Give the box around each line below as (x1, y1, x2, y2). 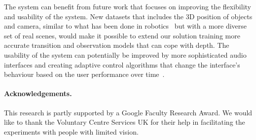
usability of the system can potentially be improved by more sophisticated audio (4, 49, 247, 60)
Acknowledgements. (4, 88, 72, 99)
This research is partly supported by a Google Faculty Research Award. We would (4, 107, 253, 117)
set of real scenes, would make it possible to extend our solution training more (4, 30, 240, 40)
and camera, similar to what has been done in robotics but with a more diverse (4, 21, 247, 31)
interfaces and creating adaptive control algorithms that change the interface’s (4, 59, 240, 70)
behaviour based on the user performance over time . (4, 69, 165, 79)
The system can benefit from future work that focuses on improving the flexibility (4, 1, 251, 11)
